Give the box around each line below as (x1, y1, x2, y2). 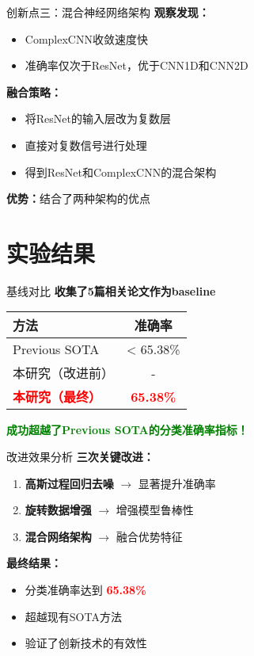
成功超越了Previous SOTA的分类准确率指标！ (6, 421, 248, 438)
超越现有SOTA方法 (25, 608, 122, 624)
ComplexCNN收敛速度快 (25, 30, 148, 47)
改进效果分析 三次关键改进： (6, 448, 154, 465)
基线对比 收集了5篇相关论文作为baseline (6, 282, 216, 299)
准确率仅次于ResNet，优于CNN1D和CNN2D (25, 57, 248, 74)
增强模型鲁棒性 (116, 502, 194, 518)
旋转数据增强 (25, 502, 92, 518)
